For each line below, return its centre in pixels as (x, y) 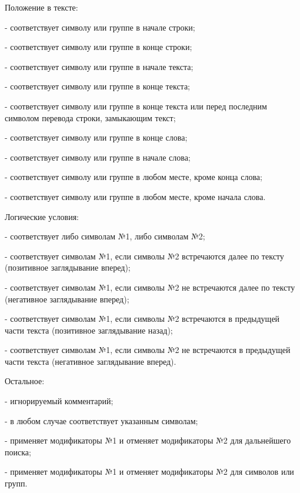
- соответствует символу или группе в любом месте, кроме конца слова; (134, 177)
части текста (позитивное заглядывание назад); (89, 330)
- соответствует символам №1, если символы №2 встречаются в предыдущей (142, 319)
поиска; (18, 452)
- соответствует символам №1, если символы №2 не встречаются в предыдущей (148, 350)
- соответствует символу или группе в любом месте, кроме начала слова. (135, 196)
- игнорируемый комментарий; (59, 401)
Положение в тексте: (41, 7)
